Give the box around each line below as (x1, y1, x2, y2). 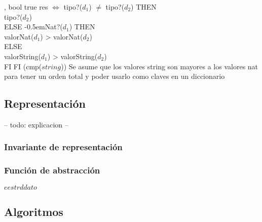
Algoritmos (4, 204, 63, 219)
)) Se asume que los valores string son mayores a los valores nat (61, 61, 258, 71)
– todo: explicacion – (4, 119, 68, 129)
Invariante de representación (4, 141, 123, 153)
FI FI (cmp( (4, 61, 42, 71)
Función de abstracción (4, 164, 100, 176)
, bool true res (4, 2, 48, 12)
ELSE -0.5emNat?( (4, 21, 63, 32)
